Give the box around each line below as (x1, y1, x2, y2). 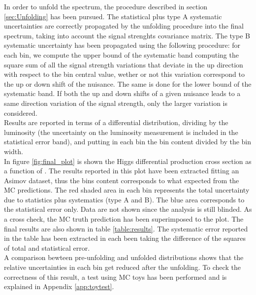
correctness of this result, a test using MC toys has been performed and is (4, 271, 227, 282)
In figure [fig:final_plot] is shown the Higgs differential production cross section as (4, 156, 252, 166)
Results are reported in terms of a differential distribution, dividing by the (4, 117, 228, 128)
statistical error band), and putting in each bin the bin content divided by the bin (4, 136, 252, 147)
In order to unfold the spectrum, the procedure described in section (4, 1, 208, 11)
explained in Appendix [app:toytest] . (4, 281, 114, 292)
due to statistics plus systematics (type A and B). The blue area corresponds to (4, 194, 245, 204)
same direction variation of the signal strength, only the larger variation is (4, 98, 228, 108)
